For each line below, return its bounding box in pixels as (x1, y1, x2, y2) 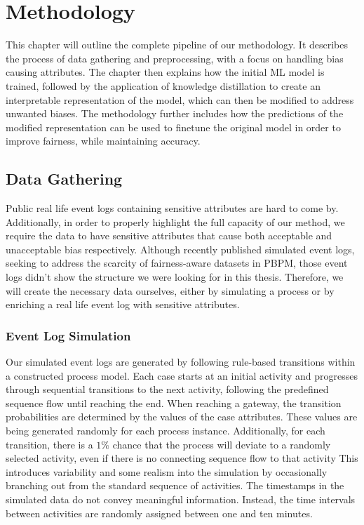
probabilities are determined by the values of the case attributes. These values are (6, 409, 358, 424)
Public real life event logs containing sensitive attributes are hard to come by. (6, 201, 339, 215)
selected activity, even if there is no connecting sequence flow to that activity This (6, 451, 358, 465)
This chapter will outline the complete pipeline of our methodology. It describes (6, 37, 349, 52)
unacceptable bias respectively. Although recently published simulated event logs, (6, 241, 355, 256)
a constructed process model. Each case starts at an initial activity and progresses (6, 368, 358, 383)
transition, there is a (6, 437, 93, 451)
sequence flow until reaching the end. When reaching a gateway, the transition (6, 395, 342, 410)
